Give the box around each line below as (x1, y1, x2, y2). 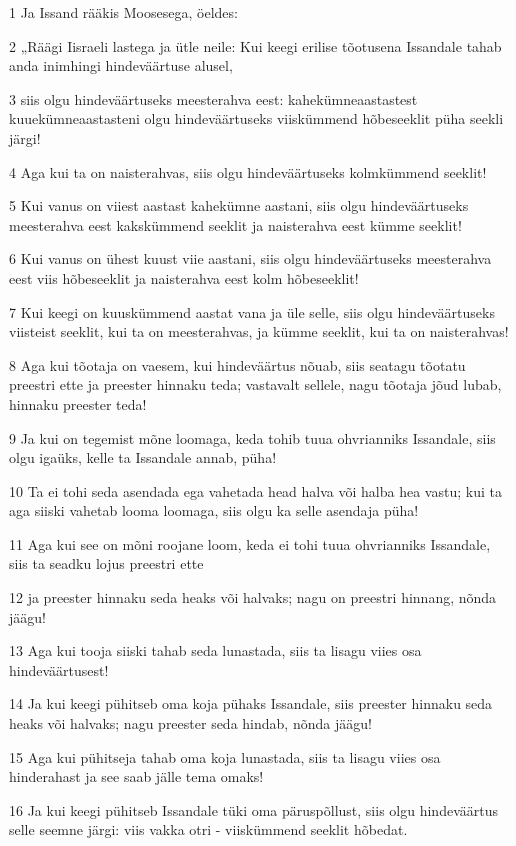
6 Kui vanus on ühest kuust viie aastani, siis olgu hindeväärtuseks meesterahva (9, 248, 492, 269)
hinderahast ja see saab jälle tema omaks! (9, 766, 264, 787)
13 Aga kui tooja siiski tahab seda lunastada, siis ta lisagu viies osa (9, 640, 422, 661)
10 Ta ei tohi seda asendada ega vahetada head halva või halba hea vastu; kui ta (9, 480, 502, 501)
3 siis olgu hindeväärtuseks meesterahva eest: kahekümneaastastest (9, 88, 418, 109)
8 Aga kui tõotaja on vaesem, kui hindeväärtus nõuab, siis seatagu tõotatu (9, 354, 466, 375)
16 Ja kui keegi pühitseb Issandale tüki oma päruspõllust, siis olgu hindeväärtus (9, 799, 498, 820)
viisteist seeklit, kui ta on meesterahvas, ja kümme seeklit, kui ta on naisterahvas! (9, 321, 509, 342)
